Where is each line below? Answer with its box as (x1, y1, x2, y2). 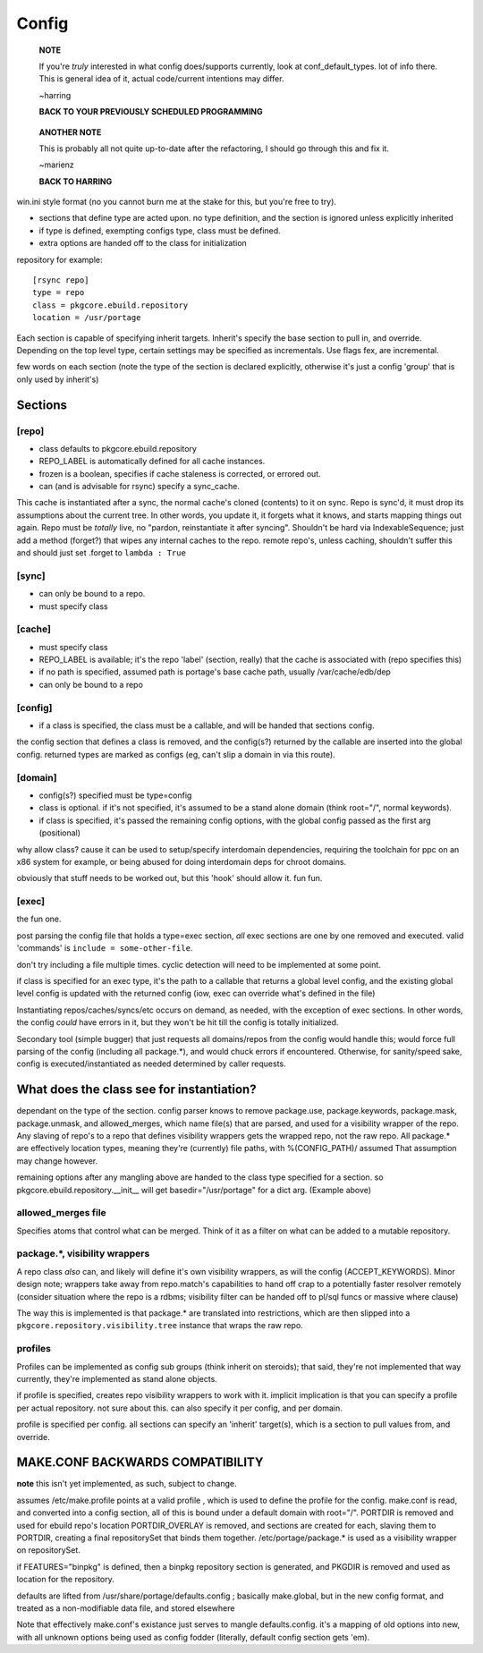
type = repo (32, 287, 85, 298)
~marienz (38, 159, 75, 170)
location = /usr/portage (32, 313, 141, 323)
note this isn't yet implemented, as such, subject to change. (16, 1479, 237, 1489)
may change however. (16, 1155, 98, 1166)
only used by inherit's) (16, 374, 99, 385)
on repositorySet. (16, 1545, 80, 1556)
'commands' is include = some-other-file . (16, 943, 193, 954)
